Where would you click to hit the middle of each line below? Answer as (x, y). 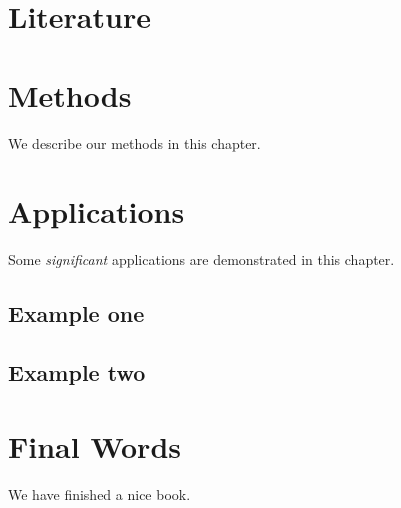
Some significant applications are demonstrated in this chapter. (201, 259)
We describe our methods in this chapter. (134, 142)
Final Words (94, 445)
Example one (76, 313)
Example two (77, 371)
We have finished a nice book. (99, 493)
